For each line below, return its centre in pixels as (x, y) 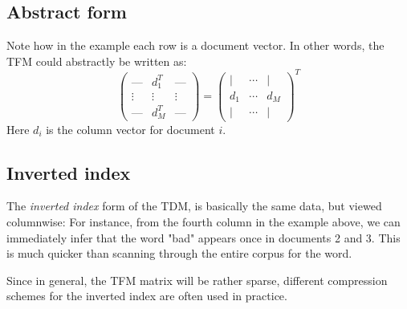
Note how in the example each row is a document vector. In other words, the (195, 45)
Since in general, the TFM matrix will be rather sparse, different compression (197, 280)
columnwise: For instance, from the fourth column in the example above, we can (203, 221)
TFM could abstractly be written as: (97, 61)
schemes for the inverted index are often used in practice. (147, 296)
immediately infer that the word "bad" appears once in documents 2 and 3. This (203, 237)
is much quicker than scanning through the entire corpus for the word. (179, 253)
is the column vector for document (130, 129)
